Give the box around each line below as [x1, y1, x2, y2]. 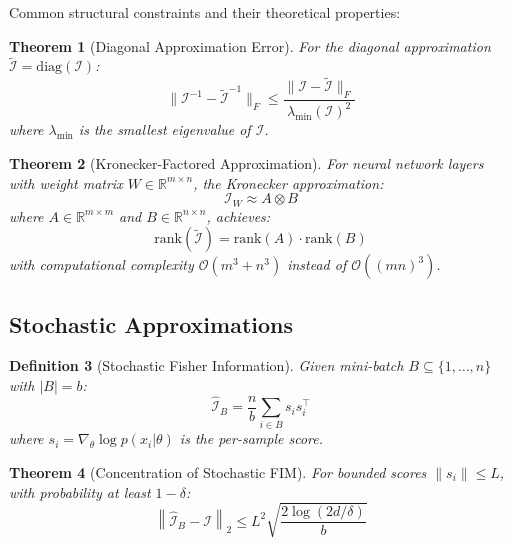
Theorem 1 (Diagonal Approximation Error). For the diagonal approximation [9, 35, 491, 56]
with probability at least [9, 481, 151, 502]
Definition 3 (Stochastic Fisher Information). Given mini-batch [9, 355, 404, 376]
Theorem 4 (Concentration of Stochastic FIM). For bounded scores [9, 462, 427, 482]
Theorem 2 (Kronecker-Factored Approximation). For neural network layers [9, 152, 484, 173]
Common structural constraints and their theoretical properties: [9, 2, 401, 22]
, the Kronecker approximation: [193, 172, 384, 193]
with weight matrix [9, 172, 123, 193]
